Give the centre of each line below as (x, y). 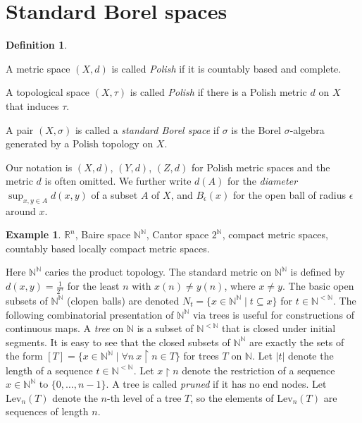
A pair (20, 129)
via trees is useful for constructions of (274, 314)
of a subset (114, 194)
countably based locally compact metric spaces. (108, 248)
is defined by (318, 272)
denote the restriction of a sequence (258, 370)
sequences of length (47, 411)
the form (24, 356)
